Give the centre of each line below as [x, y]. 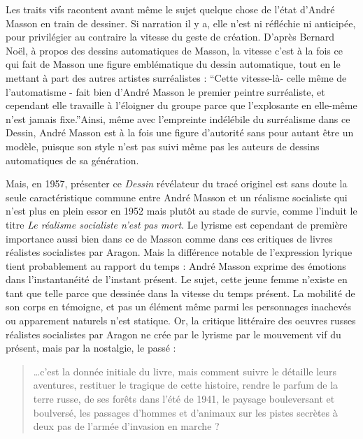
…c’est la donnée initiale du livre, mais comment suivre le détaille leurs [185, 371]
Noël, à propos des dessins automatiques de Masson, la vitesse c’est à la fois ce [174, 50]
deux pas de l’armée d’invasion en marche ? [126, 426]
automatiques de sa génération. [72, 160]
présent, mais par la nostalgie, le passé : [91, 348]
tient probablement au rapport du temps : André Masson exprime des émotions [176, 265]
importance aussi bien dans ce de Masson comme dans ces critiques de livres [169, 238]
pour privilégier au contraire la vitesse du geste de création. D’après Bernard [170, 37]
